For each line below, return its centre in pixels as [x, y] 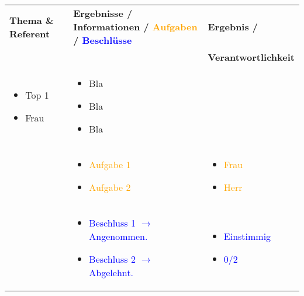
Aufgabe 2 [110, 187]
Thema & [32, 20]
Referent [30, 33]
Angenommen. [118, 236]
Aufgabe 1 [110, 164]
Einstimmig [247, 236]
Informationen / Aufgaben [135, 27]
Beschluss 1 [112, 223]
